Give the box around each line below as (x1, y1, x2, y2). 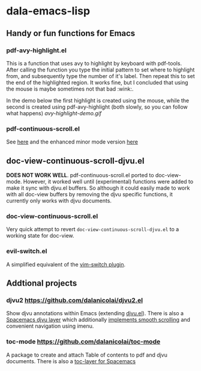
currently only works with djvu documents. (6, 197, 112, 204)
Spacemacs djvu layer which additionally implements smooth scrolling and (6, 316, 191, 324)
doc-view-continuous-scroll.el (6, 212, 98, 220)
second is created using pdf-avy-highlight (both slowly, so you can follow (6, 103, 188, 110)
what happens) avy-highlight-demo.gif (6, 109, 102, 116)
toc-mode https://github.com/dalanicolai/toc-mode (6, 337, 161, 346)
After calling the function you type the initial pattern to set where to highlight (6, 66, 195, 73)
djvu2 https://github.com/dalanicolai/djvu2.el (6, 296, 143, 304)
